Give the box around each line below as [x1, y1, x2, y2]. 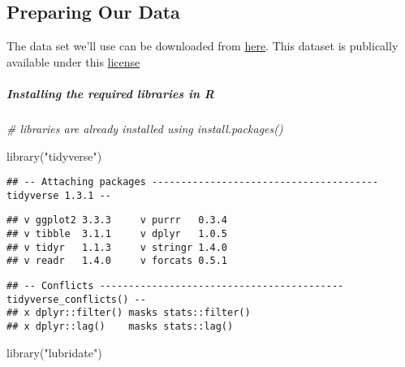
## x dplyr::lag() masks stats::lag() [6, 321, 234, 333]
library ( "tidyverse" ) [6, 147, 102, 164]
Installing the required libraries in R [6, 84, 214, 101]
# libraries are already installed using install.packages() [6, 119, 283, 136]
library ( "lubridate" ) [6, 343, 102, 361]
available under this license [6, 53, 140, 70]
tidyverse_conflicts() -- [6, 293, 146, 305]
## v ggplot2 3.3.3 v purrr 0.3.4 [6, 214, 228, 227]
